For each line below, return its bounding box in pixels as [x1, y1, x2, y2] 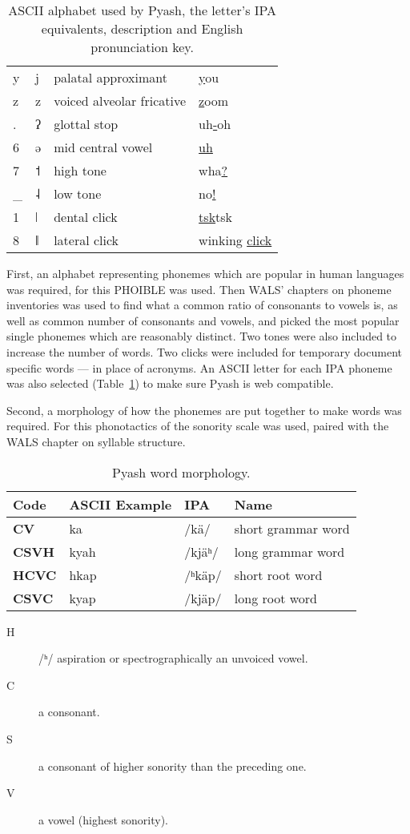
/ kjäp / [184, 588, 222, 607]
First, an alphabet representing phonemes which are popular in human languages [6, 265, 404, 281]
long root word [234, 588, 317, 607]
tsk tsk [199, 207, 233, 226]
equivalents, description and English [41, 19, 243, 38]
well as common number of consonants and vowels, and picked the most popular [6, 312, 400, 328]
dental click [54, 207, 118, 226]
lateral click [54, 231, 119, 249]
